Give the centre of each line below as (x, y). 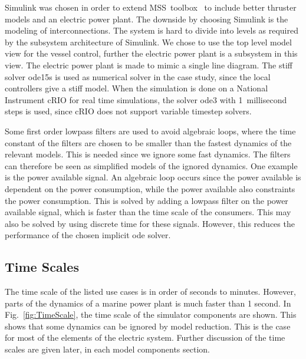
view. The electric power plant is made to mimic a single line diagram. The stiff (149, 65)
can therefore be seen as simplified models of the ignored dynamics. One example (151, 165)
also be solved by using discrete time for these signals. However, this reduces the (150, 223)
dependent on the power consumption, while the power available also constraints (150, 188)
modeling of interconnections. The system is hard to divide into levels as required (152, 30)
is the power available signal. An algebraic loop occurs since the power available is (153, 177)
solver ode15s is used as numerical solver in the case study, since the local (138, 76)
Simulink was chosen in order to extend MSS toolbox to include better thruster (151, 7)
